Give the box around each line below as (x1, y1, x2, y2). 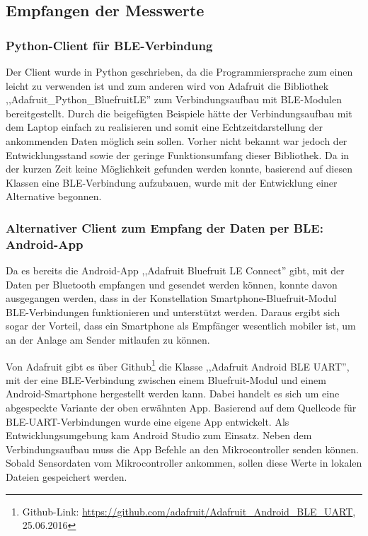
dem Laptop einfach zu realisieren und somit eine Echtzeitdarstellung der (6, 120, 323, 134)
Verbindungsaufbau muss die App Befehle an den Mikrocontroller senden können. (6, 441, 359, 456)
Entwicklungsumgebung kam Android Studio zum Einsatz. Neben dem (6, 428, 312, 443)
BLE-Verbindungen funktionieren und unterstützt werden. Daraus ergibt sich (6, 304, 340, 319)
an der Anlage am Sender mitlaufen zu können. (6, 332, 210, 347)
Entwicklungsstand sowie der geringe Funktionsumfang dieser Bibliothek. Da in (6, 147, 350, 162)
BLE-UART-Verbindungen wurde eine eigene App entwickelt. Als (6, 414, 289, 429)
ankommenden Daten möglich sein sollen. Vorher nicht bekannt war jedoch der (6, 133, 347, 148)
